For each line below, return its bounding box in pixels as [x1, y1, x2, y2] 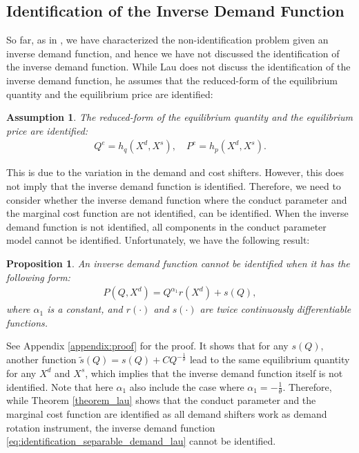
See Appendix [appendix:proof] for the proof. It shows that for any [6, 338, 289, 353]
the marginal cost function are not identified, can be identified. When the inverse [6, 206, 349, 220]
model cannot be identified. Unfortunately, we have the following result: [6, 233, 310, 247]
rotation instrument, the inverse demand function [6, 420, 215, 434]
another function [6, 352, 77, 367]
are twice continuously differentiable [200, 302, 351, 316]
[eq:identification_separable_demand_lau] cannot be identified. [6, 434, 276, 448]
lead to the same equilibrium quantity [189, 352, 350, 367]
